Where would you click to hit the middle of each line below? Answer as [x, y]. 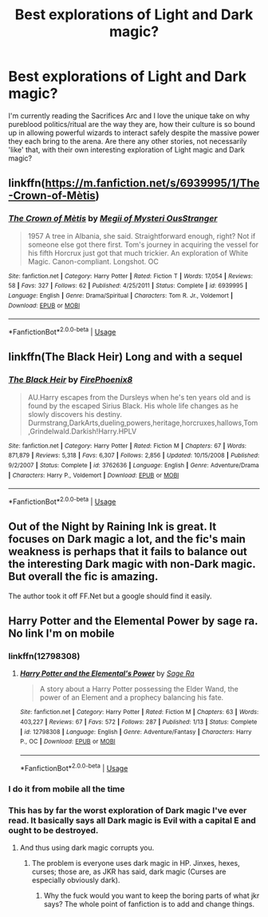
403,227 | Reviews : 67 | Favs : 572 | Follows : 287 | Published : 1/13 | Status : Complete [138, 722]
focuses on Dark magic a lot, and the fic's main [127, 540]
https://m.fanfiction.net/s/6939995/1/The [152, 183]
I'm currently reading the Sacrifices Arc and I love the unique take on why [129, 115]
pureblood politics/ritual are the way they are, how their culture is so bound [132, 124]
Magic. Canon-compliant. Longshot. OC [93, 261]
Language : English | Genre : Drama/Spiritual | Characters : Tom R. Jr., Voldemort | [121, 296]
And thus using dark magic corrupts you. [87, 848]
